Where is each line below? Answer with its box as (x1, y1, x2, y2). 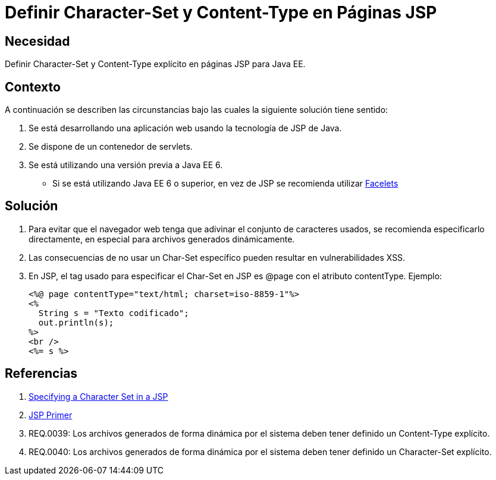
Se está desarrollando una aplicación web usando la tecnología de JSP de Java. (29, 123, 342, 134)
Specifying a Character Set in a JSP (29, 391, 168, 402)
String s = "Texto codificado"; (38, 308, 189, 318)
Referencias (5, 366, 78, 381)
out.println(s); (38, 317, 114, 327)
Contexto (5, 79, 61, 94)
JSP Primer (29, 409, 73, 420)
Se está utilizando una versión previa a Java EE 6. (29, 160, 223, 170)
